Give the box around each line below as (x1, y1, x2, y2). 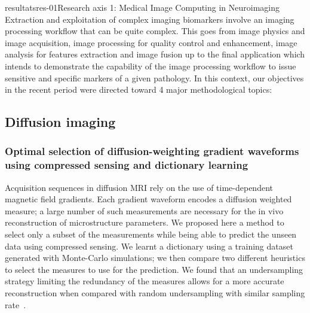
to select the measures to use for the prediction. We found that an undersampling (5, 263, 303, 275)
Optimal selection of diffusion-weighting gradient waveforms (5, 144, 299, 159)
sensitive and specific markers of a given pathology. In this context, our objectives (5, 71, 304, 84)
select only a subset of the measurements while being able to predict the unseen (5, 228, 297, 241)
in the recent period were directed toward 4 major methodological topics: (5, 83, 272, 96)
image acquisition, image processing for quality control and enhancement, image (5, 36, 297, 48)
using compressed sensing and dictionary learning (5, 157, 248, 172)
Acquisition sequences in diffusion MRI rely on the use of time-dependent (5, 181, 273, 193)
